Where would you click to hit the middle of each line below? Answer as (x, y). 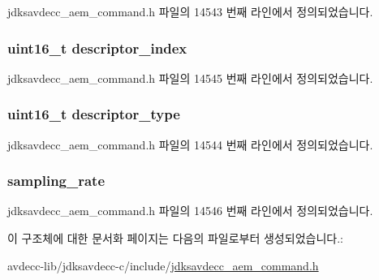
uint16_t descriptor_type (94, 114)
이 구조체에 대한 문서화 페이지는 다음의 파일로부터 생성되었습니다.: (175, 238)
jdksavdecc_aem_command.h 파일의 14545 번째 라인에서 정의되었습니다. (190, 78)
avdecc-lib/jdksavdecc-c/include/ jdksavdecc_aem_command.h (163, 265)
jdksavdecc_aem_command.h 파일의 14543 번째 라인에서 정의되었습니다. (190, 11)
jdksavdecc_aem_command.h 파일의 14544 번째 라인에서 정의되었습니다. (190, 144)
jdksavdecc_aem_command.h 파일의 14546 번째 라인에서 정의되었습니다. (190, 211)
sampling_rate (56, 181)
